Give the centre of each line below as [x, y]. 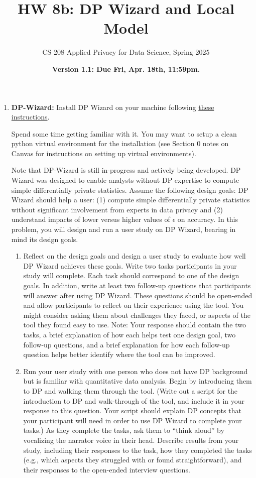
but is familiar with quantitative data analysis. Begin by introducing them [138, 381]
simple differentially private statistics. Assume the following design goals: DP [130, 190]
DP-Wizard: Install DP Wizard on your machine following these [113, 107]
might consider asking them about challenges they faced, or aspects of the [137, 315]
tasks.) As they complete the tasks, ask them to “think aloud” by [124, 430]
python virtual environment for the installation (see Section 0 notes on [120, 143]
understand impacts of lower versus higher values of [91, 219]
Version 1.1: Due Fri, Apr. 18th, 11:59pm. [126, 69]
